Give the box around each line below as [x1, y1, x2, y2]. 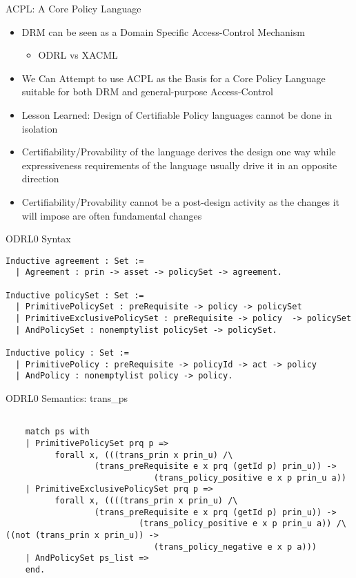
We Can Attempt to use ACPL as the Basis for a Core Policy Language [21, 70, 326, 85]
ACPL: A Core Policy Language [6, 1, 141, 15]
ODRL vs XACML [38, 48, 118, 62]
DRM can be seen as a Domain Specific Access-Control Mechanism [21, 24, 305, 39]
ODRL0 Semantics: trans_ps [6, 390, 128, 405]
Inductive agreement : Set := [6, 256, 144, 266]
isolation [21, 121, 58, 135]
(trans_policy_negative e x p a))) [153, 541, 317, 552]
